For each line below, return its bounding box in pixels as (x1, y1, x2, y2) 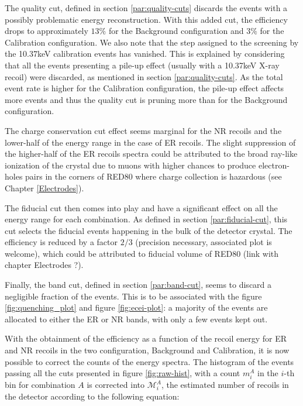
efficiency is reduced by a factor (5, 236, 118, 248)
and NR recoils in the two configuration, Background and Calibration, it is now (5, 344, 290, 356)
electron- (258, 159, 290, 171)
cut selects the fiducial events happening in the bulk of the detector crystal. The (5, 224, 292, 236)
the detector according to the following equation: (5, 390, 180, 402)
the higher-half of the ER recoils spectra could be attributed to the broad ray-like (5, 147, 298, 160)
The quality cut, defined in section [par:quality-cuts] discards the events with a (5, 2, 288, 13)
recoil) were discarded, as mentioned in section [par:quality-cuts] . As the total (5, 70, 283, 82)
